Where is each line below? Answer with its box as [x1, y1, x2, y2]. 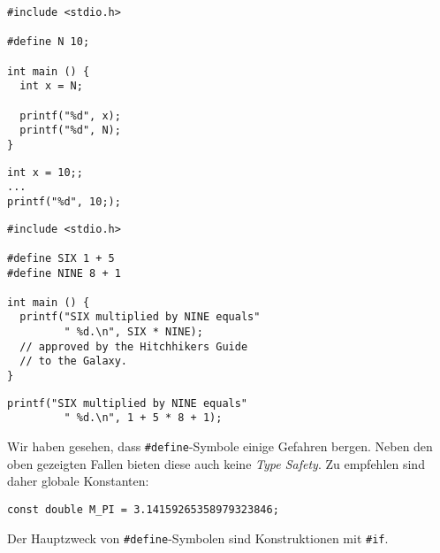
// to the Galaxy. [19, 355, 128, 368]
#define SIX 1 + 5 [7, 251, 115, 265]
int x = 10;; [7, 165, 83, 179]
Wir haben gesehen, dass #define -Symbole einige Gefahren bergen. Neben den [7, 437, 433, 456]
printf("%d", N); [19, 124, 121, 137]
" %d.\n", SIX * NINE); [64, 326, 203, 339]
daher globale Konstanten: [7, 472, 149, 490]
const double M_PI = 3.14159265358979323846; [7, 503, 279, 516]
